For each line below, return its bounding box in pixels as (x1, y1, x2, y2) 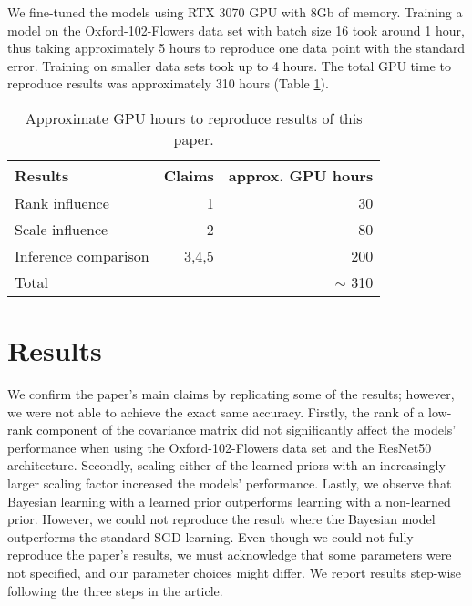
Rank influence (15, 191, 109, 213)
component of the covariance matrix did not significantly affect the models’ (36, 420, 457, 439)
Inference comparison (15, 244, 149, 266)
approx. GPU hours (228, 164, 374, 186)
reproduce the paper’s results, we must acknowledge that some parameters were (7, 545, 452, 564)
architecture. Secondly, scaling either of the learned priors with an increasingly (7, 456, 446, 475)
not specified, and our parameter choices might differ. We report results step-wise (7, 563, 462, 582)
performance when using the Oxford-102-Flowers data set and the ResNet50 (7, 437, 432, 457)
